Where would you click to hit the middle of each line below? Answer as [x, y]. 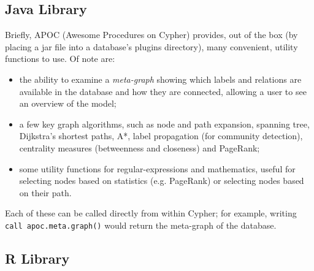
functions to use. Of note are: [60, 59]
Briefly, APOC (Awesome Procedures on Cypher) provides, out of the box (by [151, 35]
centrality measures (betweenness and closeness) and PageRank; [140, 147]
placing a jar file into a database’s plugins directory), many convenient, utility [151, 46]
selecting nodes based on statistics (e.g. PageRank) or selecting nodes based [162, 181]
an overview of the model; [68, 103]
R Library [37, 258]
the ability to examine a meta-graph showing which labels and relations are [160, 79]
